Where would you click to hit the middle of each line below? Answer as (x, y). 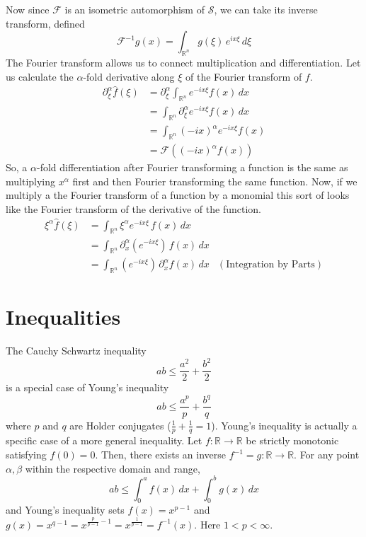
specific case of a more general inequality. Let (104, 440)
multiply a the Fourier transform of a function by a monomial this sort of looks (178, 195)
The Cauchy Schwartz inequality (76, 351)
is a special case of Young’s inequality (87, 387)
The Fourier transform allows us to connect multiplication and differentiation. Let (183, 62)
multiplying (31, 181)
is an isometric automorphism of (135, 9)
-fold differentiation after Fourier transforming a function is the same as (192, 167)
